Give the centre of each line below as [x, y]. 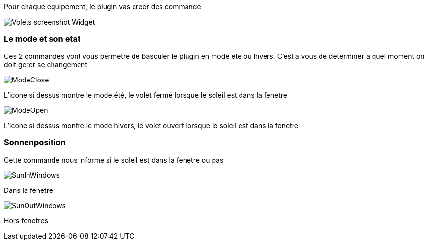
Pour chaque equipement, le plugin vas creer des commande [103, 7]
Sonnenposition [35, 143]
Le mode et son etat [42, 39]
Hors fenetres [26, 220]
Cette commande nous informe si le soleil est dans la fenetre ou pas [114, 160]
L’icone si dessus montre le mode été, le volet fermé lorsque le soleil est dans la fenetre [146, 95]
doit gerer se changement [46, 64]
